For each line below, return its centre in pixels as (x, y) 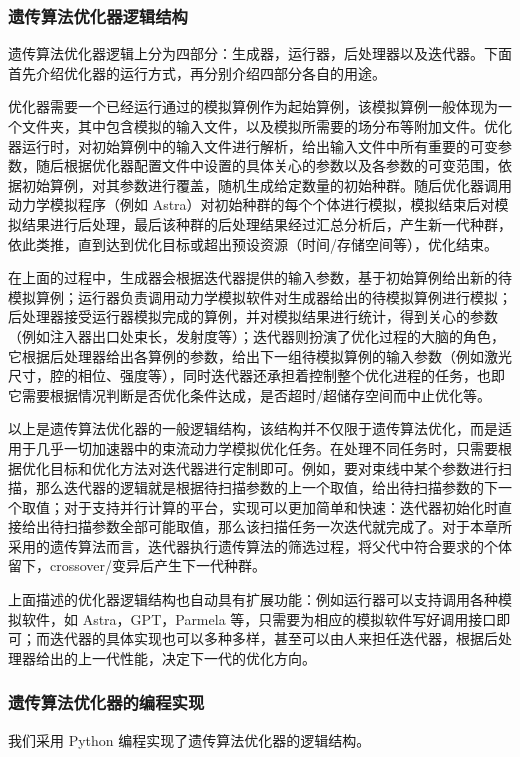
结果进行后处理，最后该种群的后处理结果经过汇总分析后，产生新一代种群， (266, 223)
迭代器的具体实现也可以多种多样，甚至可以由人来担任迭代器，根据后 (273, 638)
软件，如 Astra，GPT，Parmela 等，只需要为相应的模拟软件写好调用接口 (259, 618)
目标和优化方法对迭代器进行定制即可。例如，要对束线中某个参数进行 (273, 467)
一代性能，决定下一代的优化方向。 (203, 657)
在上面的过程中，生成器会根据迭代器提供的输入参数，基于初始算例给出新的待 (260, 277)
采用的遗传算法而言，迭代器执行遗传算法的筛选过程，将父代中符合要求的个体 (260, 545)
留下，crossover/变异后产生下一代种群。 (137, 565)
